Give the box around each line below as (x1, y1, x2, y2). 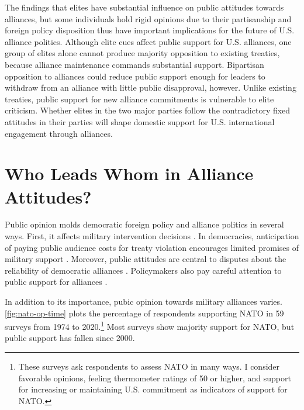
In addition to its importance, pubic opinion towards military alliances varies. (5, 295, 282, 307)
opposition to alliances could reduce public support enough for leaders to (5, 70, 265, 82)
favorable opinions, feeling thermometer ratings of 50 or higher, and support (18, 371, 291, 384)
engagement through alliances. (5, 127, 113, 139)
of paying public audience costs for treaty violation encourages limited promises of (5, 241, 299, 253)
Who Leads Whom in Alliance (5, 161, 254, 185)
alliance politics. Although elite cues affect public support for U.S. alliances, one (5, 35, 292, 47)
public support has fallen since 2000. (5, 332, 135, 344)
